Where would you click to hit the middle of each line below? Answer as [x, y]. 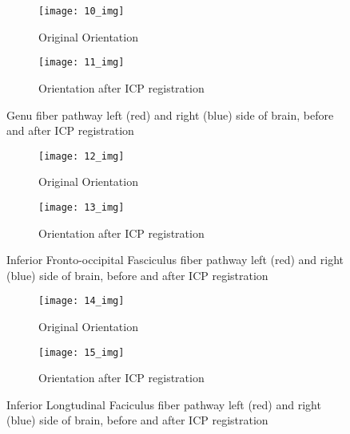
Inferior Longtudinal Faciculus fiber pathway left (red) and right [164, 404]
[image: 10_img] [82, 11]
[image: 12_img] [82, 156]
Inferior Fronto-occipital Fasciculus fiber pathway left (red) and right [175, 260]
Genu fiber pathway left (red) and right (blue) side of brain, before [170, 114]
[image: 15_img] [82, 352]
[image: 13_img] [82, 207]
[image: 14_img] [82, 301]
